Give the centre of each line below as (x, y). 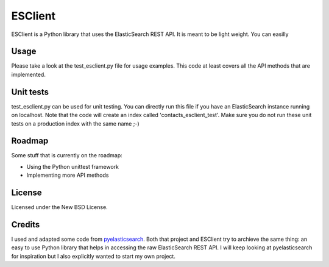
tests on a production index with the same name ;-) (75, 123)
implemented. (28, 74)
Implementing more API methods (68, 175)
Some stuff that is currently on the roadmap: (67, 155)
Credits (26, 225)
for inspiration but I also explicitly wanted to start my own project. (94, 256)
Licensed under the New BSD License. (59, 207)
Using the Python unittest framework (73, 166)
